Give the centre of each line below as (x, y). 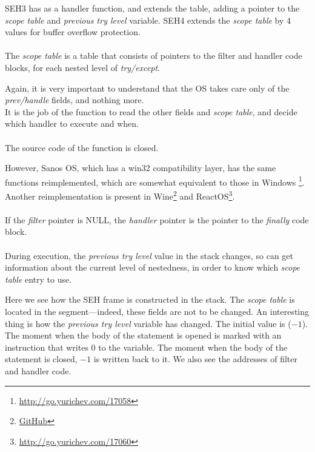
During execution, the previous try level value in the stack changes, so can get (149, 255)
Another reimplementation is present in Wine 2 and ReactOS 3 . (120, 195)
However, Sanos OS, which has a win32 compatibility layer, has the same (141, 168)
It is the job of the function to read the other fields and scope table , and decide (151, 111)
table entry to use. (38, 279)
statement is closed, (41, 359)
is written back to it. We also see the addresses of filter (195, 359)
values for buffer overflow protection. (73, 32)
